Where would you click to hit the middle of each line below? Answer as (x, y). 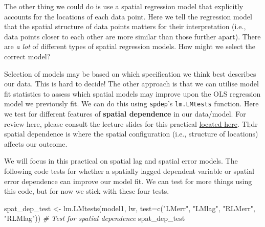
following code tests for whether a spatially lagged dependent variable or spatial (129, 171)
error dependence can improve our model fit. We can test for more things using (128, 181)
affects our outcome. (36, 143)
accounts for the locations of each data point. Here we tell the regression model (128, 16)
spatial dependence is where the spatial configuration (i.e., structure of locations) (131, 134)
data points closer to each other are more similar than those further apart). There (132, 36)
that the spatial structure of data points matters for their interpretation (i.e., (125, 26)
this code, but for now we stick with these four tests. (87, 191)
